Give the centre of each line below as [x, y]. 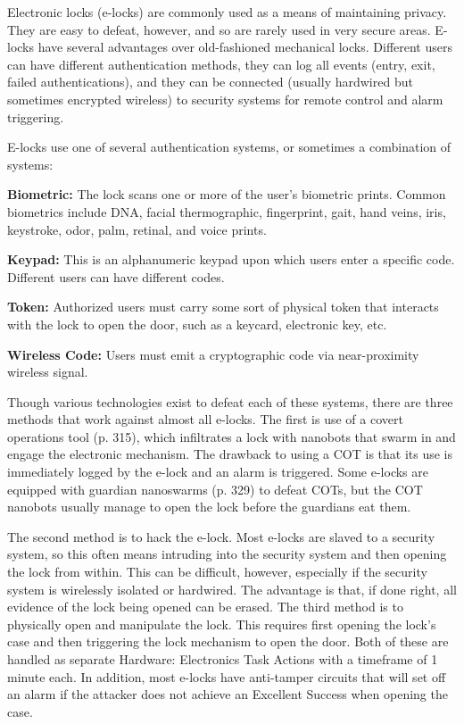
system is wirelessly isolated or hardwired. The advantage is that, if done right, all [232, 589]
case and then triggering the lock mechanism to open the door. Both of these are [228, 641]
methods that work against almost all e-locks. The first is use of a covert [205, 419]
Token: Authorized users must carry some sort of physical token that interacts [223, 307]
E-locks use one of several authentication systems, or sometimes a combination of [229, 147]
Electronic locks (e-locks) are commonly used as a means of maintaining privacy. [227, 12]
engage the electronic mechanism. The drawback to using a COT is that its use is [230, 454]
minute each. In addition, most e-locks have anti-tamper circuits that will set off [227, 676]
